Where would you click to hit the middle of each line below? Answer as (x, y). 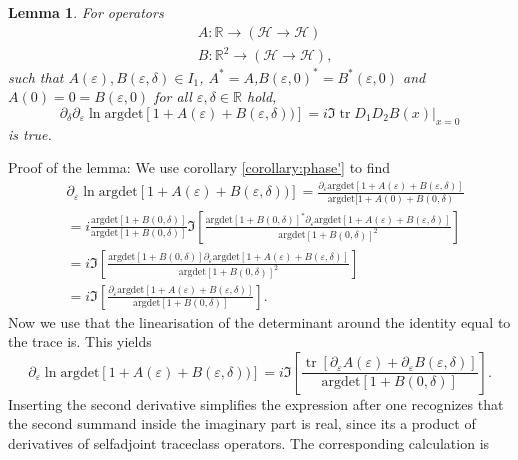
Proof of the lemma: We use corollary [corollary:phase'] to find (199, 167)
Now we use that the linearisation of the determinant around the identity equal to (259, 321)
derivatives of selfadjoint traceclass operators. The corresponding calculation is (249, 443)
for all (173, 96)
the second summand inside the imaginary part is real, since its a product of (242, 423)
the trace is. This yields (80, 341)
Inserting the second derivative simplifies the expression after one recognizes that (256, 403)
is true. (30, 133)
